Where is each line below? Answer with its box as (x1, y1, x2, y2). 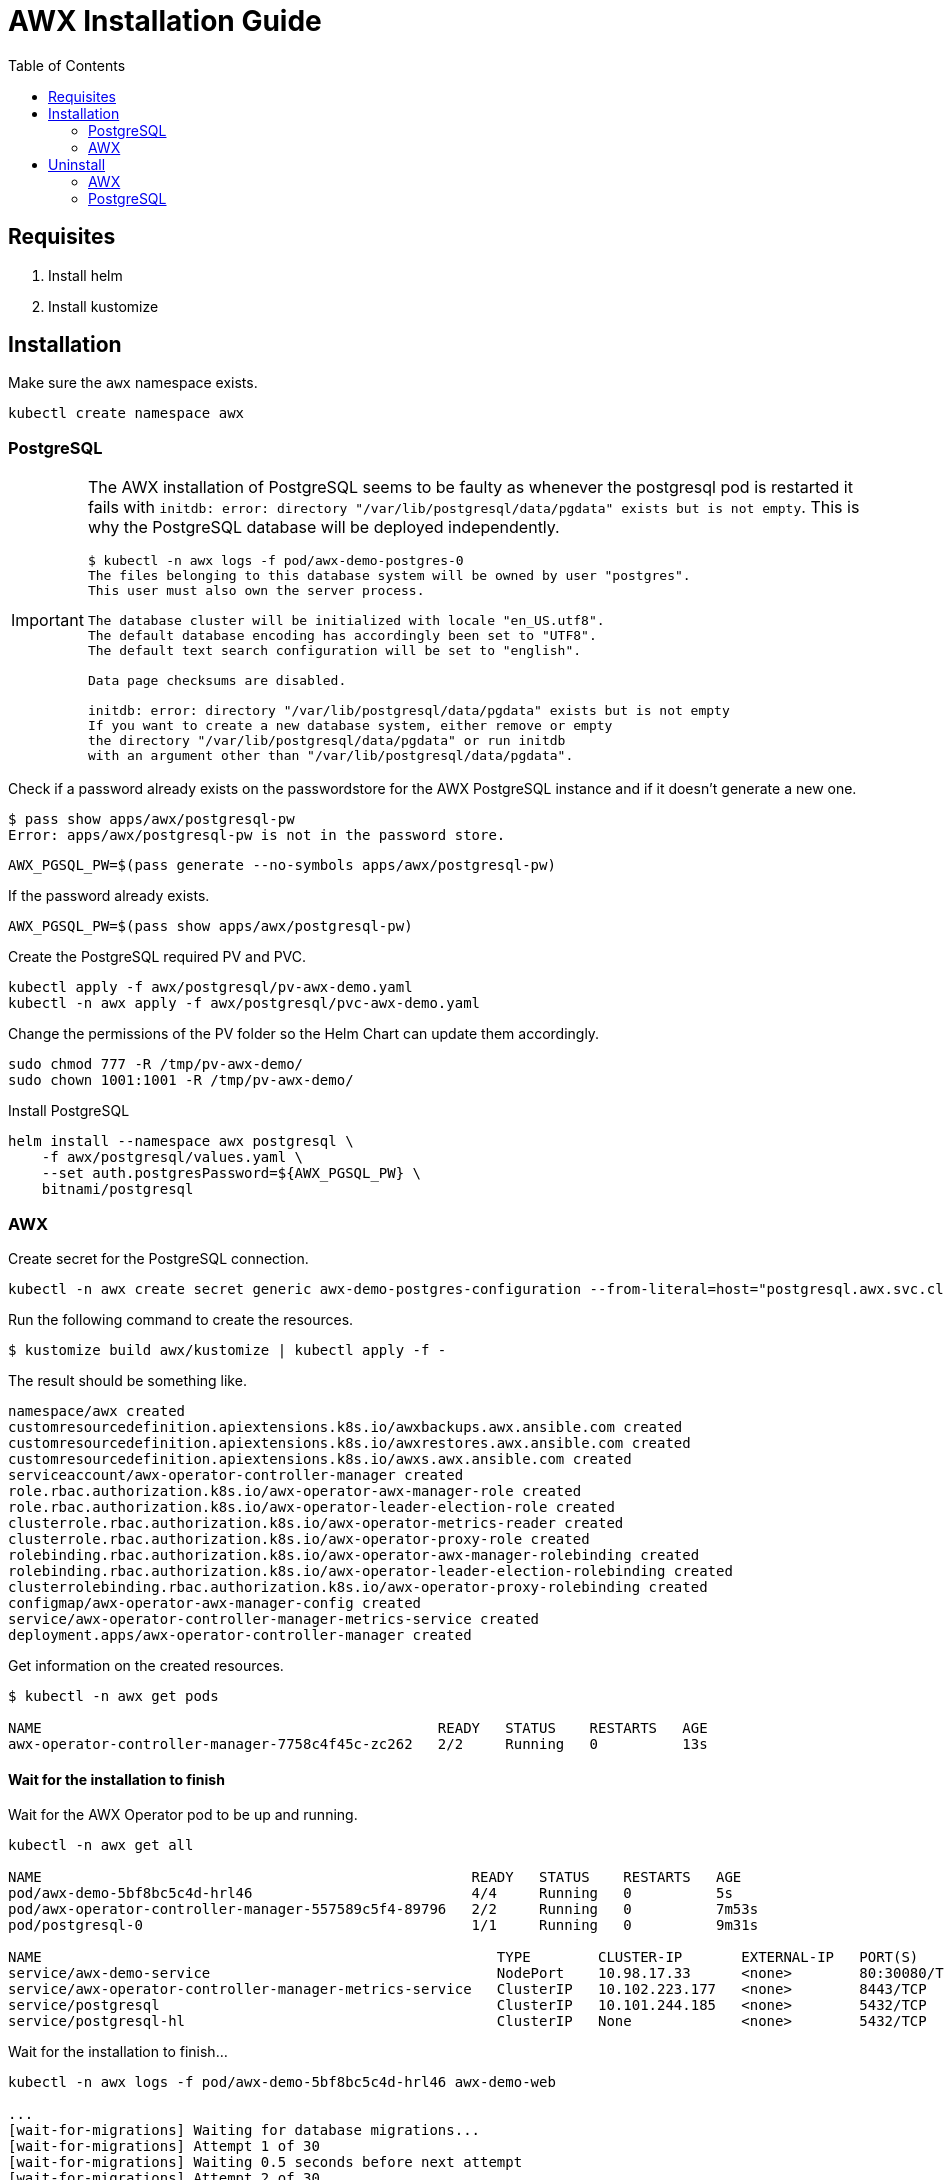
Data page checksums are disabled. (87, 673, 347, 689)
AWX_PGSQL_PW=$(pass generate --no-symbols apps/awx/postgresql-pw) (8, 857, 556, 874)
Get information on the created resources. (8, 1656, 284, 1674)
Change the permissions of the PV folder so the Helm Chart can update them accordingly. (8, 1025, 600, 1043)
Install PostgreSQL (8, 1102, 130, 1120)
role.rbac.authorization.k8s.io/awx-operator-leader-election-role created (8, 1498, 615, 1515)
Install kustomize (48, 297, 159, 315)
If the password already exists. (8, 887, 210, 905)
